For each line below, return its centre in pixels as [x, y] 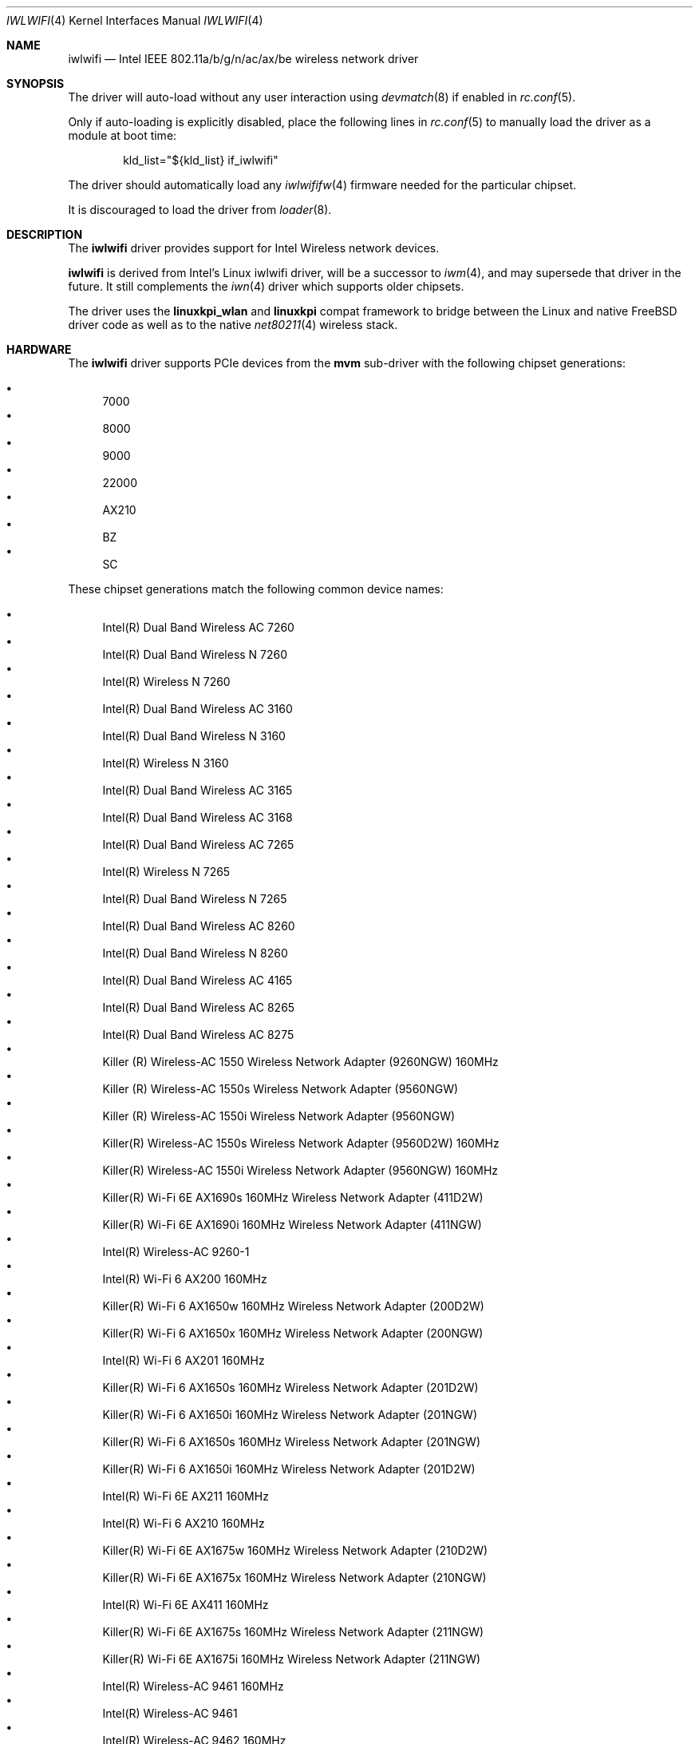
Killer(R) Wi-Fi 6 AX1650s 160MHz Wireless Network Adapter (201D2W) [290, 1387]
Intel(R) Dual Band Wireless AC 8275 [198, 1035]
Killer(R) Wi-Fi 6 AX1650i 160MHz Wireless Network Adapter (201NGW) [290, 1415]
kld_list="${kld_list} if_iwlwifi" [201, 160]
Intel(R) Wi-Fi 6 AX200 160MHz [185, 1279]
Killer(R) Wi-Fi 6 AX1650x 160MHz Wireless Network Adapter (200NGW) [293, 1333]
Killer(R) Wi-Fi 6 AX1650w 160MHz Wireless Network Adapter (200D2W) [293, 1306]
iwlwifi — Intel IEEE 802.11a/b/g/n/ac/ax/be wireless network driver [243, 59]
